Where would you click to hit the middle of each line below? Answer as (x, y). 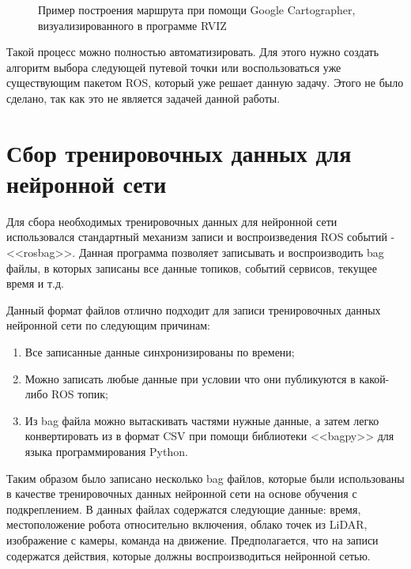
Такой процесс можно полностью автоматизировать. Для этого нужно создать (193, 52)
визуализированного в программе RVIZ (132, 25)
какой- (374, 378)
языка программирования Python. (106, 451)
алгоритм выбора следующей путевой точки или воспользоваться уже (174, 67)
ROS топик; (80, 394)
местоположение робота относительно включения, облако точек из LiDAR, (187, 524)
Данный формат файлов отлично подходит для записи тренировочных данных (194, 309)
